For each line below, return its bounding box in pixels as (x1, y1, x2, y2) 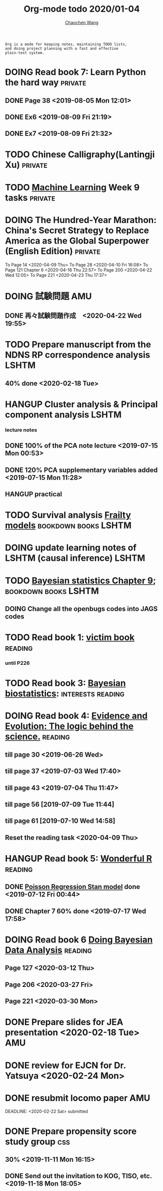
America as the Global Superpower (5, 235, 149, 246)
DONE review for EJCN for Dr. (5, 1060, 126, 1071)
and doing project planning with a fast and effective (5, 46, 119, 51)
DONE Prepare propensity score (5, 1126, 137, 1137)
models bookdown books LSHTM (5, 520, 132, 531)
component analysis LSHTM (5, 409, 122, 420)
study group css (5, 1136, 71, 1147)
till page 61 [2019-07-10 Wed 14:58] (5, 817, 115, 825)
